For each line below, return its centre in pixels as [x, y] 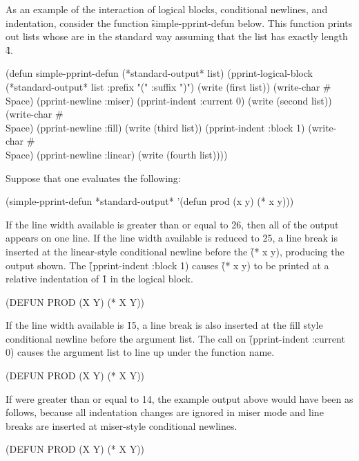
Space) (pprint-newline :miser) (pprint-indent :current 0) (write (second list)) [169, 100]
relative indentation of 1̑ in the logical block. [99, 279]
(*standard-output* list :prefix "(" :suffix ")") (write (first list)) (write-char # [168, 86]
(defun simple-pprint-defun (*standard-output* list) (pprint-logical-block [159, 73]
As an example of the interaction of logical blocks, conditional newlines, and [167, 9]
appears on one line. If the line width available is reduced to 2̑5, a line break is [172, 238]
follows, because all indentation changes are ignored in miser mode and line [165, 412]
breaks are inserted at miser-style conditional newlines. [122, 425]
